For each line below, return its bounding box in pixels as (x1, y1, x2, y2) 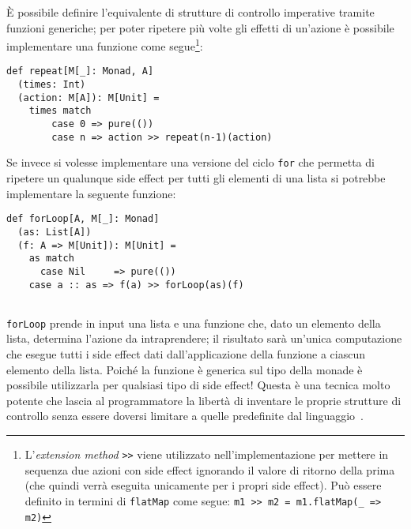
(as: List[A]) (17, 226, 92, 238)
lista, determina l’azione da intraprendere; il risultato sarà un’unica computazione (6, 330, 402, 347)
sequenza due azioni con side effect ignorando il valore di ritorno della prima (25, 461, 395, 478)
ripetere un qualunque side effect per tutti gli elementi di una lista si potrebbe (6, 170, 386, 186)
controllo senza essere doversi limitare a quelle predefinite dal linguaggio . (6, 407, 364, 424)
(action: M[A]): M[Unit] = (17, 92, 160, 103)
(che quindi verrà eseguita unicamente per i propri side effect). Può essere (25, 477, 382, 493)
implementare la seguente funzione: (6, 185, 176, 201)
